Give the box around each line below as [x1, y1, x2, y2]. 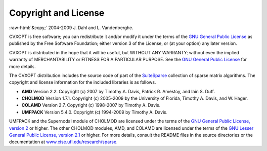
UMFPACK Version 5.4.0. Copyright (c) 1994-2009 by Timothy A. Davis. [21, 109, 168, 115]
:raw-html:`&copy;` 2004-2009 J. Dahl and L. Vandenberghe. [9, 25, 133, 31]
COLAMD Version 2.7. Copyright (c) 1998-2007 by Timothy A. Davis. [21, 102, 161, 108]
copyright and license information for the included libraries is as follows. [9, 79, 156, 85]
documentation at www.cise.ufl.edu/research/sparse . [9, 139, 118, 145]
